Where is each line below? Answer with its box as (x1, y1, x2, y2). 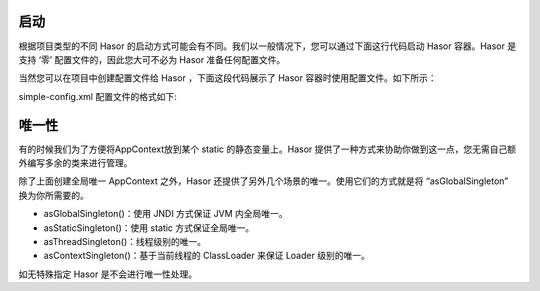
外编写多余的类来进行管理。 (18, 156, 133, 169)
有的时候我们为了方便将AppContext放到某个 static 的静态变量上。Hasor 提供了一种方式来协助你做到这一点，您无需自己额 (18, 143, 517, 155)
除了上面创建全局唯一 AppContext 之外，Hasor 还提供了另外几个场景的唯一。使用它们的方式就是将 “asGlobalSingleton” (18, 175, 509, 187)
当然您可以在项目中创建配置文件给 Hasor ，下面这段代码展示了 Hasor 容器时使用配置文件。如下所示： (18, 72, 437, 84)
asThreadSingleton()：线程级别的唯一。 (43, 235, 207, 247)
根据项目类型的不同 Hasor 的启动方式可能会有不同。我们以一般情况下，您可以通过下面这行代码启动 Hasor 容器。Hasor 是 (18, 40, 517, 52)
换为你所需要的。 (18, 189, 89, 201)
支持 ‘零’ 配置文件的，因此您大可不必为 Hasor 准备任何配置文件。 (18, 53, 286, 65)
